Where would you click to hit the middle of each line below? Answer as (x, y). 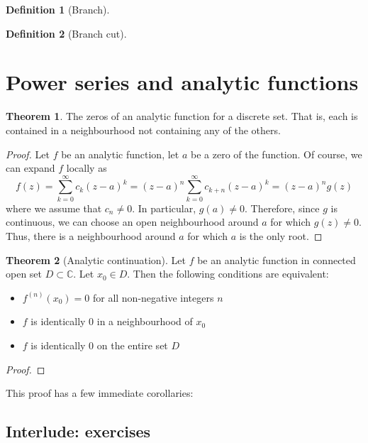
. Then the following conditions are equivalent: (228, 274)
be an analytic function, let (120, 154)
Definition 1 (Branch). (58, 9)
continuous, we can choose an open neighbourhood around (132, 222)
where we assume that (54, 208)
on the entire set (132, 345)
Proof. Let (28, 154)
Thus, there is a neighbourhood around (91, 236)
